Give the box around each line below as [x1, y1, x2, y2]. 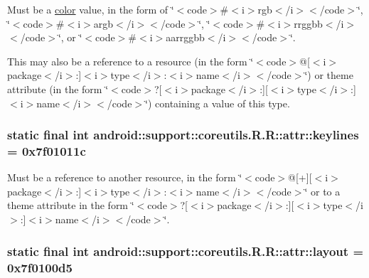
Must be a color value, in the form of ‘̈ [7, 2, 174, 16]
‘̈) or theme [304, 68, 353, 82]
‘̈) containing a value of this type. [145, 95, 290, 110]
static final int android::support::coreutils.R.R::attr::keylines [7, 126, 359, 144]
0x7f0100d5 [7, 258, 73, 276]
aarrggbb [166, 30, 205, 45]
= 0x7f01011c [7, 142, 86, 159]
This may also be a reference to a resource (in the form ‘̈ [7, 53, 254, 68]
